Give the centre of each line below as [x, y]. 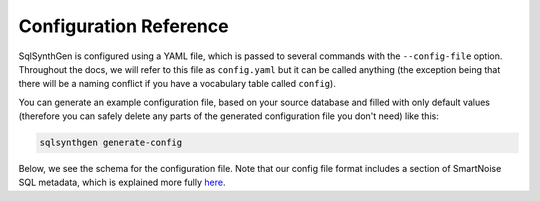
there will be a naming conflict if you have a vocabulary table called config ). [177, 84]
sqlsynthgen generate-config [111, 143]
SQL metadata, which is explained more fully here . [122, 182]
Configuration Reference [123, 26]
